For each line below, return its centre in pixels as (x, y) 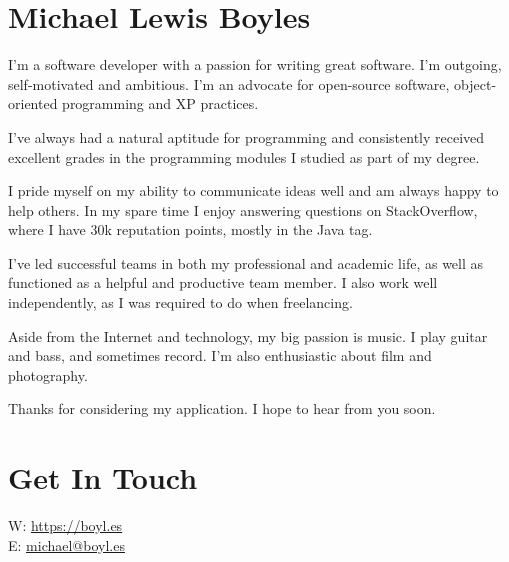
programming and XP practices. (160, 103)
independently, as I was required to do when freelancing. (180, 302)
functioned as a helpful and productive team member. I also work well (223, 282)
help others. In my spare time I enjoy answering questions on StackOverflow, (243, 209)
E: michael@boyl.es (66, 544)
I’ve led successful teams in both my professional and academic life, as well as (246, 262)
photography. (48, 374)
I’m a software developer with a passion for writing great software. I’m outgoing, (255, 64)
